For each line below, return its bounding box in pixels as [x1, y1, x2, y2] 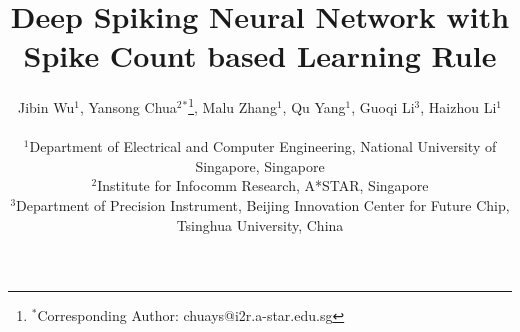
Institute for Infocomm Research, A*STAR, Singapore [97, 175, 429, 196]
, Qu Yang [282, 96, 346, 117]
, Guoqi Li [351, 96, 415, 117]
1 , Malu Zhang [188, 94, 277, 117]
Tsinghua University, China [176, 214, 344, 235]
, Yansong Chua [79, 96, 177, 117]
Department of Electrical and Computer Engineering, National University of [29, 136, 497, 157]
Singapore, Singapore [195, 155, 325, 176]
